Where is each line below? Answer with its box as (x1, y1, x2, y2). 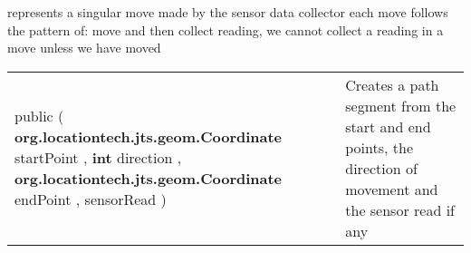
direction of (345, 157, 418, 179)
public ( (14, 105, 64, 127)
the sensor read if (345, 199, 455, 220)
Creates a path (345, 73, 439, 95)
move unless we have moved (7, 38, 161, 57)
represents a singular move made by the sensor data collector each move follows (7, 3, 448, 21)
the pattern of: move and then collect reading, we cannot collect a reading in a (7, 20, 444, 39)
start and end (345, 115, 431, 137)
